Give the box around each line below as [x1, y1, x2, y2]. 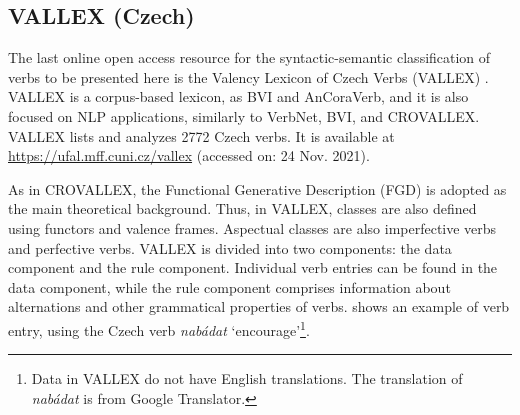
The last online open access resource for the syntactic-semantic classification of [8, 47, 491, 68]
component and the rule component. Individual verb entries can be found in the [8, 257, 498, 278]
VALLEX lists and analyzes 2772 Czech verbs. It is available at [8, 125, 395, 146]
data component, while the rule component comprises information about [8, 276, 451, 297]
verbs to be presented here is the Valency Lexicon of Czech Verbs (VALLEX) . [8, 66, 489, 87]
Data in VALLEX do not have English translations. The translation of [31, 368, 463, 389]
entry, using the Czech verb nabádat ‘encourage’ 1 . [8, 316, 310, 340]
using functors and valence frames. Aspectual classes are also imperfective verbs [8, 217, 497, 238]
